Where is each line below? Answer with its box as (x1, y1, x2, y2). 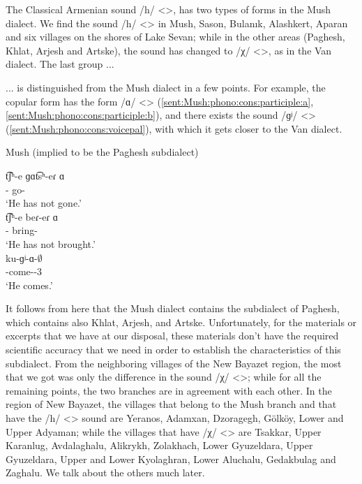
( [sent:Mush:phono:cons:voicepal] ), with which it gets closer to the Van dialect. (6, 121, 342, 135)
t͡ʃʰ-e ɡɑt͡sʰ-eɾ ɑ (6, 168, 65, 182)
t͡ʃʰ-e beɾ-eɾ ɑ (6, 209, 59, 223)
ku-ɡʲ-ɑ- (6, 250, 38, 265)
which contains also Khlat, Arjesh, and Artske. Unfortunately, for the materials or (6, 314, 357, 329)
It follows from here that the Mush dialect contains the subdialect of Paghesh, (6, 301, 340, 316)
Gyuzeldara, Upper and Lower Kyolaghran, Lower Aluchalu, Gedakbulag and (6, 451, 336, 466)
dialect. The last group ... (6, 57, 114, 71)
